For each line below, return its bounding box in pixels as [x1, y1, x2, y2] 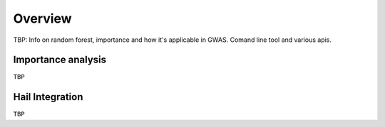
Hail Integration [13, 91, 83, 103]
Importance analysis [13, 54, 107, 66]
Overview [13, 11, 72, 26]
